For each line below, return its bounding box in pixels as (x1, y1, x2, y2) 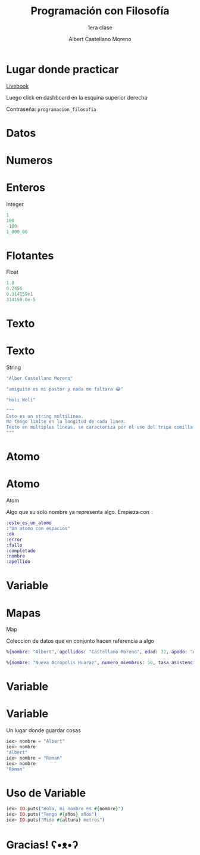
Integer (6, 201, 24, 207)
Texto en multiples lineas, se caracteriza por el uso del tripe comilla (6, 425, 193, 430)
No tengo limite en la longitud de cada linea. (6, 419, 127, 425)
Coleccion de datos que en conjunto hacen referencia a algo (6, 637, 155, 645)
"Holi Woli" (6, 396, 36, 403)
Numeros (6, 154, 53, 168)
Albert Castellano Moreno (68, 35, 132, 42)
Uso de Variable (6, 786, 86, 800)
